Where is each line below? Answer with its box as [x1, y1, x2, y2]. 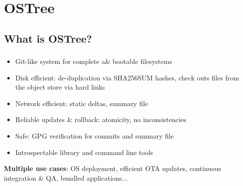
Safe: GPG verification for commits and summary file [15, 131, 174, 141]
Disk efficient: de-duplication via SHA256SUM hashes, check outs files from [15, 72, 239, 82]
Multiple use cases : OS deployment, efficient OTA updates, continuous [4, 163, 222, 173]
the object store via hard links [15, 82, 105, 92]
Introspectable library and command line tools [15, 147, 153, 157]
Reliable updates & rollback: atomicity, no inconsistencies [15, 114, 186, 124]
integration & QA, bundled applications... [4, 172, 128, 183]
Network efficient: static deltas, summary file [15, 98, 148, 108]
